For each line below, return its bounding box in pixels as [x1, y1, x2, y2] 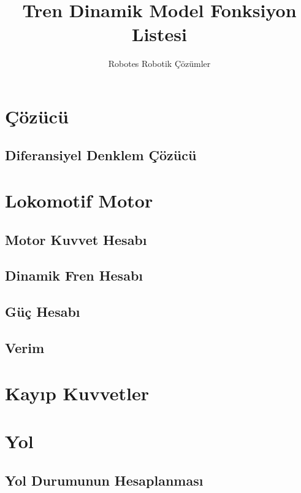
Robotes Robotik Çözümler [108, 57, 211, 70]
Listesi [132, 21, 187, 47]
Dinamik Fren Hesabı [5, 266, 143, 285]
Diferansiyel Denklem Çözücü [5, 146, 197, 165]
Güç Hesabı [5, 302, 80, 321]
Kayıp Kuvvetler [5, 380, 149, 405]
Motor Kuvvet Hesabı [5, 230, 147, 249]
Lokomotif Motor [5, 188, 153, 213]
